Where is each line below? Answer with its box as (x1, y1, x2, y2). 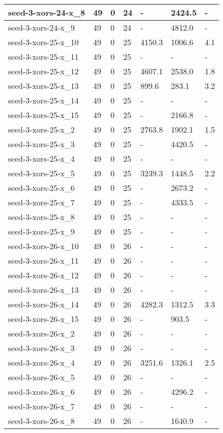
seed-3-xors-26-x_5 (8, 371, 75, 383)
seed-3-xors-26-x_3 (8, 342, 75, 354)
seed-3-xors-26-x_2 (8, 328, 75, 339)
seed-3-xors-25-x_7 (8, 196, 75, 208)
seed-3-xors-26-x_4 (8, 357, 75, 368)
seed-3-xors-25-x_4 (8, 153, 75, 164)
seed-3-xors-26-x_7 (8, 400, 75, 412)
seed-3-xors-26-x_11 (8, 255, 79, 266)
